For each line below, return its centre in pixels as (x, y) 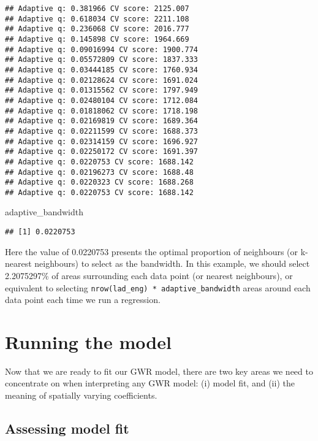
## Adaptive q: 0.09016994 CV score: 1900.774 (101, 49)
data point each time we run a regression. (83, 300)
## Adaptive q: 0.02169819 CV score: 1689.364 (101, 121)
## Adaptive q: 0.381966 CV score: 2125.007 (97, 9)
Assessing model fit (67, 428)
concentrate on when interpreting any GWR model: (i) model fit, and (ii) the (150, 383)
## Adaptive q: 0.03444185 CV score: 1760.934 (101, 70)
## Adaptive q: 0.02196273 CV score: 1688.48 (99, 172)
